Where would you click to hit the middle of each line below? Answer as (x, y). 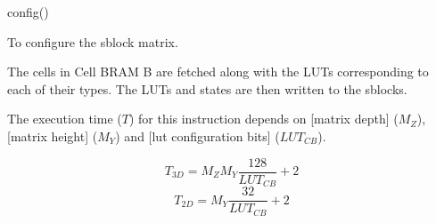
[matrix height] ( (53, 135)
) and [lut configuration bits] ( (197, 135)
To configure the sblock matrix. (93, 41)
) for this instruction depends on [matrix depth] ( (263, 119)
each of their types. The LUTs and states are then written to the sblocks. (207, 88)
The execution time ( (65, 119)
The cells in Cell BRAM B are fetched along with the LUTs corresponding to (218, 72)
